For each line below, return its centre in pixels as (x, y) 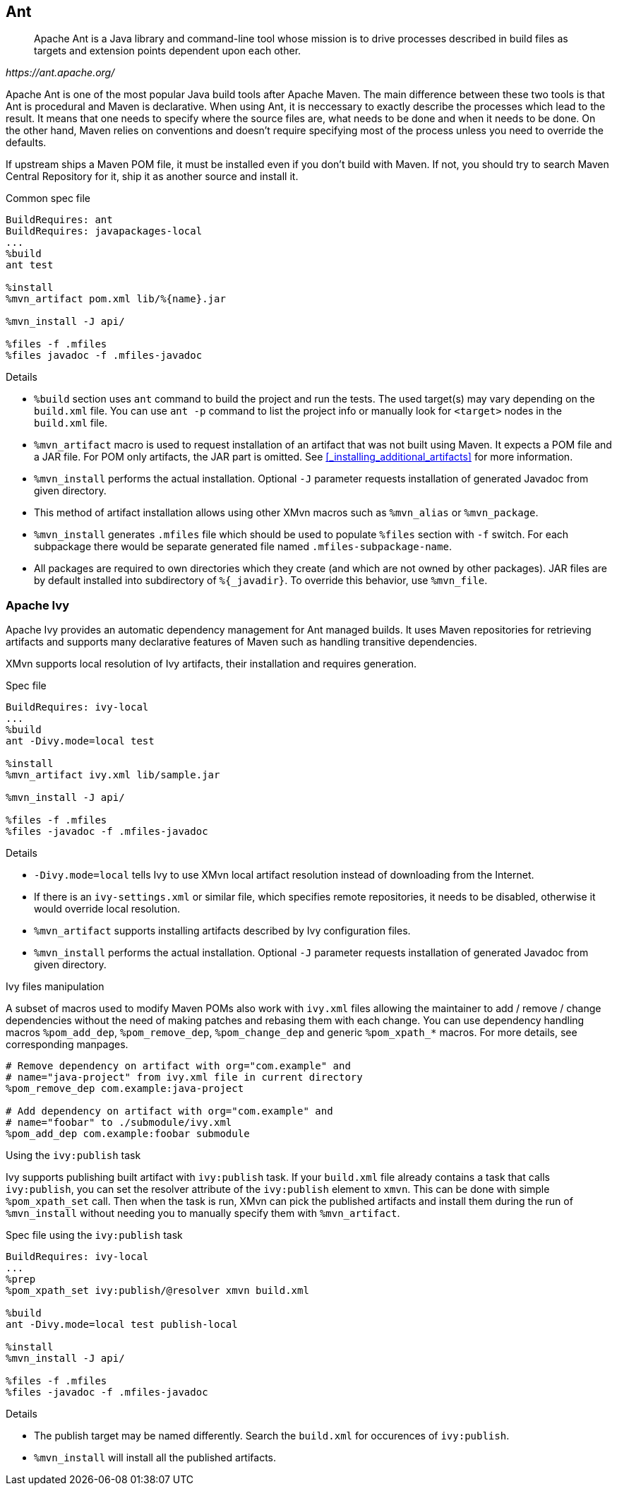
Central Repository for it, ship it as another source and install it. (152, 177)
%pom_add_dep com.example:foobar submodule (128, 1134)
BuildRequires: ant (59, 220)
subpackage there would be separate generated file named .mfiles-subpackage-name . (243, 547)
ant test (30, 265)
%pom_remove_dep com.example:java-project (125, 1089)
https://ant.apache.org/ (60, 73)
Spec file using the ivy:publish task (94, 1235)
